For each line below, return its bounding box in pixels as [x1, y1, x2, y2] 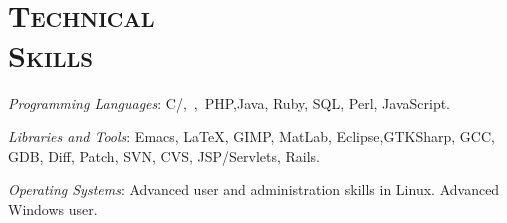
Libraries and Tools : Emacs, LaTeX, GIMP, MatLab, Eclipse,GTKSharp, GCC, [8, 126, 495, 147]
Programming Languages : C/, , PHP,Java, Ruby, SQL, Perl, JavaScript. [8, 92, 451, 113]
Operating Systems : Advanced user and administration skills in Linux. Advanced [8, 179, 500, 200]
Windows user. [8, 198, 98, 219]
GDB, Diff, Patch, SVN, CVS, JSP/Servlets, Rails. [8, 145, 321, 166]
